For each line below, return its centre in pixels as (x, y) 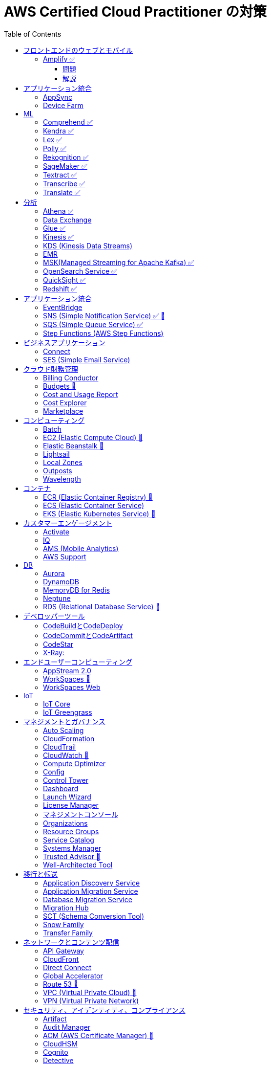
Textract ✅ (60, 175)
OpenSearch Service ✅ (80, 271)
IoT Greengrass (68, 712)
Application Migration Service (91, 891)
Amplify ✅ (59, 59)
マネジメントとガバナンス (64, 721)
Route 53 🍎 (61, 984)
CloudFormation (69, 738)
